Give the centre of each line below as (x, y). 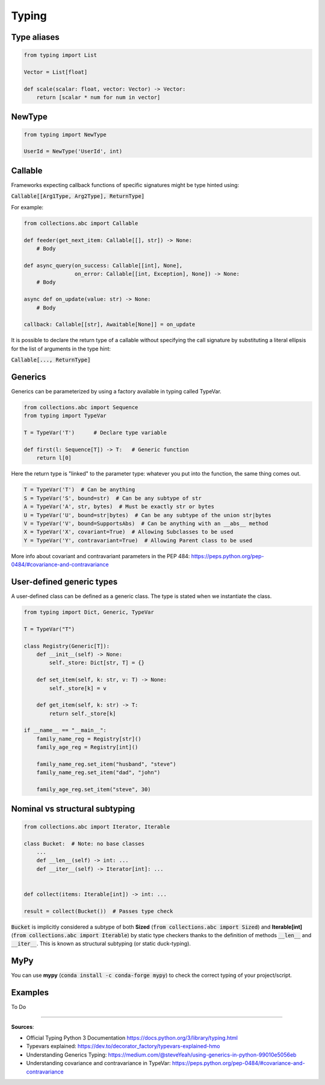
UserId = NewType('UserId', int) (73, 151)
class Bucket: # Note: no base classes (84, 844)
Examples (30, 993)
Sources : (23, 1026)
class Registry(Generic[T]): (67, 646)
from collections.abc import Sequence (81, 408)
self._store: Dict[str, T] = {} (97, 663)
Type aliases (35, 37)
